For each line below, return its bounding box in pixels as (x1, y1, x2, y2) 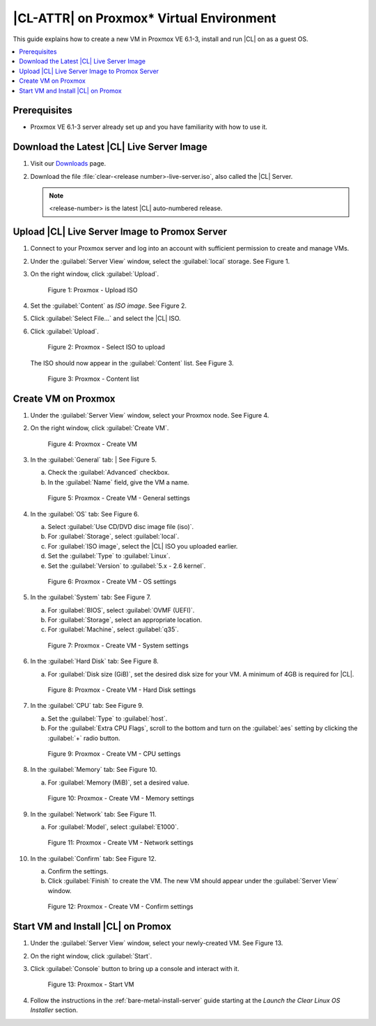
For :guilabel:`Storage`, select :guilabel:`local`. (47, 532, 180, 541)
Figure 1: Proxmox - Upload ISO (47, 285, 139, 294)
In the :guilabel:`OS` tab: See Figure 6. (30, 510, 139, 518)
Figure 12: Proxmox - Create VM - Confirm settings (47, 902, 194, 911)
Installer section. (30, 1006, 78, 1014)
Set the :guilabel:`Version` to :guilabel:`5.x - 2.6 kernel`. (47, 561, 206, 570)
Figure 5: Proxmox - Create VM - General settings (47, 494, 191, 503)
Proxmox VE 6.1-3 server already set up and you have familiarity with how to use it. (30, 123, 268, 132)
